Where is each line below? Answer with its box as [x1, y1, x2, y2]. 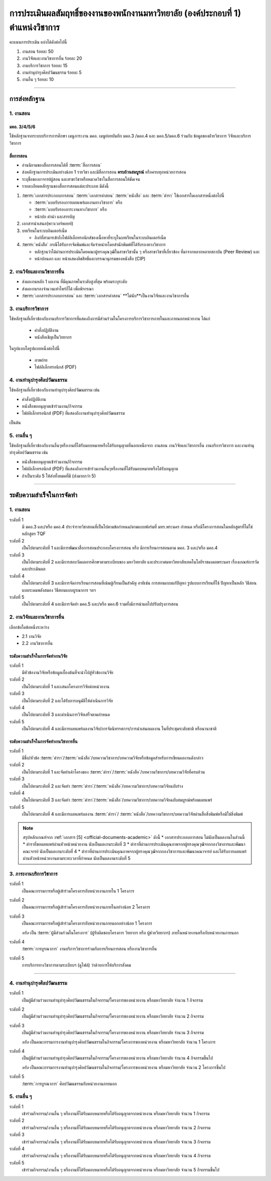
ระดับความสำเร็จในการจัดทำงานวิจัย [9, 653, 68, 659]
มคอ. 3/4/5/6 [9, 124, 36, 130]
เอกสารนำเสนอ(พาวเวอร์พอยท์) [22, 221, 74, 227]
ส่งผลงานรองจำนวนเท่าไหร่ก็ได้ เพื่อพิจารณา [22, 285, 94, 291]
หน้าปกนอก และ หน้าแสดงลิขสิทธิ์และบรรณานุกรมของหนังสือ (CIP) [34, 256, 146, 262]
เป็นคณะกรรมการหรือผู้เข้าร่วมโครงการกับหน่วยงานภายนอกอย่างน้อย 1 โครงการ [22, 920, 153, 926]
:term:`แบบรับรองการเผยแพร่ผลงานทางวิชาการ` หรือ [34, 199, 122, 205]
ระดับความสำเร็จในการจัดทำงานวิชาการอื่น [9, 738, 78, 744]
